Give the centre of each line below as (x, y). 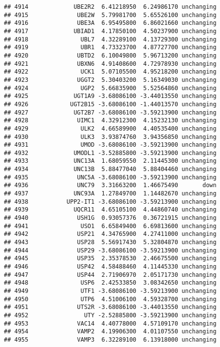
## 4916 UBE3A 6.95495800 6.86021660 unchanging (110, 23)
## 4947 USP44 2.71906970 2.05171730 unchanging (110, 275)
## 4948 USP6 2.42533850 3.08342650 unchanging (110, 283)
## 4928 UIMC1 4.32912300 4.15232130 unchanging (110, 121)
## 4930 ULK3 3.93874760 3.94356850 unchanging (110, 137)
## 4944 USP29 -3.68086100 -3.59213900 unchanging (110, 250)
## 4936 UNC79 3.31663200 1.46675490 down (110, 185)
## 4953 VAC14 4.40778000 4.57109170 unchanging (110, 323)
